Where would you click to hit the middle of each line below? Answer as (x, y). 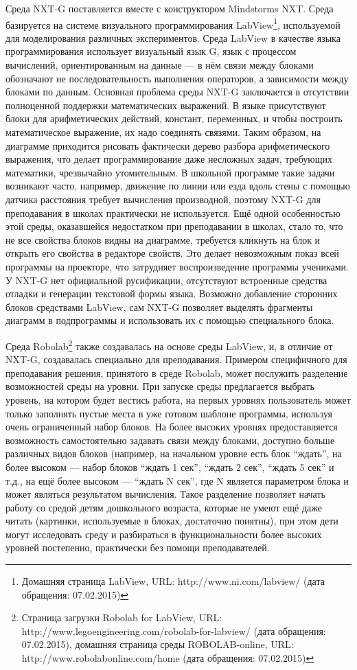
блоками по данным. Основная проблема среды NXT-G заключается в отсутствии (177, 92)
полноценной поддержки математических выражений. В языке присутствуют (166, 105)
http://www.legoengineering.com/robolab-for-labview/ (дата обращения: (174, 631)
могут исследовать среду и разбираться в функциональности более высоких (164, 534)
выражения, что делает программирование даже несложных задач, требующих (169, 159)
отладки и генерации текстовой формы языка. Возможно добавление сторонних (172, 293)
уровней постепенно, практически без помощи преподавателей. (138, 547)
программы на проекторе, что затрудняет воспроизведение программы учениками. (177, 266)
